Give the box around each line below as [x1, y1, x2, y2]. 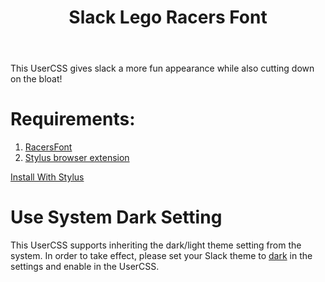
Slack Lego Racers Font [68, 6, 268, 29]
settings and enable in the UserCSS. [10, 261, 160, 273]
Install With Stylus [10, 171, 85, 183]
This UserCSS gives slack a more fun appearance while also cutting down [10, 62, 315, 75]
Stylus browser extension [24, 152, 130, 164]
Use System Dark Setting [10, 206, 223, 229]
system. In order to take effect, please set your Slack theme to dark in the [10, 250, 313, 262]
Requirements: [10, 108, 136, 131]
